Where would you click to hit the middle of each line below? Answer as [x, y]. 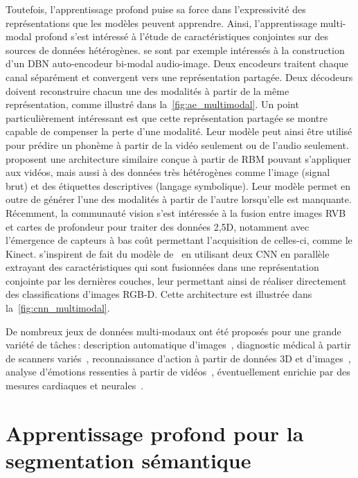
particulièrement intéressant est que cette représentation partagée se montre [167, 117]
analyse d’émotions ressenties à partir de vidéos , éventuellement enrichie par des [178, 372]
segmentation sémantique [128, 460]
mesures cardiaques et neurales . [75, 386]
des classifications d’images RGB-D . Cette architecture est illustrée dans [159, 294]
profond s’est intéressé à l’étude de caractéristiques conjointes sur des [181, 36]
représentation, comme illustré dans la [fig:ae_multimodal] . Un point [152, 104]
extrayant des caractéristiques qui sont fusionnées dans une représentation [162, 267]
